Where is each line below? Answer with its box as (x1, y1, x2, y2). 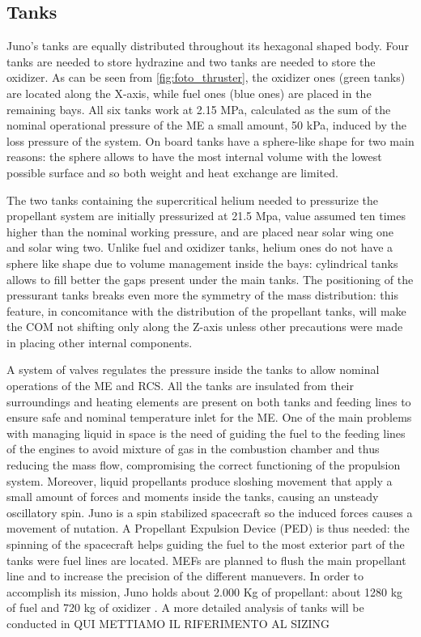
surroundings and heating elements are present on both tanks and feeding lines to (6, 393, 411, 410)
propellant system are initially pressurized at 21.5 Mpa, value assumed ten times (6, 207, 406, 224)
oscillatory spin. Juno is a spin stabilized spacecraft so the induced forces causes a (6, 503, 413, 520)
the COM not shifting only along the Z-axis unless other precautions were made (6, 318, 403, 335)
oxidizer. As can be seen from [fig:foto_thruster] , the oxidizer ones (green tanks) (6, 69, 406, 86)
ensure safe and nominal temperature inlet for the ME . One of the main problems (6, 409, 412, 426)
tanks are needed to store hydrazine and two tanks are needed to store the (6, 53, 376, 70)
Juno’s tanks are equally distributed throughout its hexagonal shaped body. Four (6, 37, 409, 54)
